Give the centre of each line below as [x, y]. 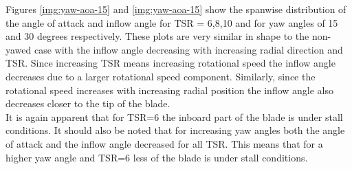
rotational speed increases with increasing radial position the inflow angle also [170, 90]
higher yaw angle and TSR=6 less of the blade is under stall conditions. [157, 157]
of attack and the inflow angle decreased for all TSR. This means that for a [164, 143]
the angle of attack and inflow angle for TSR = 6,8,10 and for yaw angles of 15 [172, 22]
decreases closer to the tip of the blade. [88, 103]
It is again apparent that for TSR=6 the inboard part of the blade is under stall [174, 116]
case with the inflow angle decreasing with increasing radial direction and [188, 49]
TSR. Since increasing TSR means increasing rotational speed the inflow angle [170, 63]
